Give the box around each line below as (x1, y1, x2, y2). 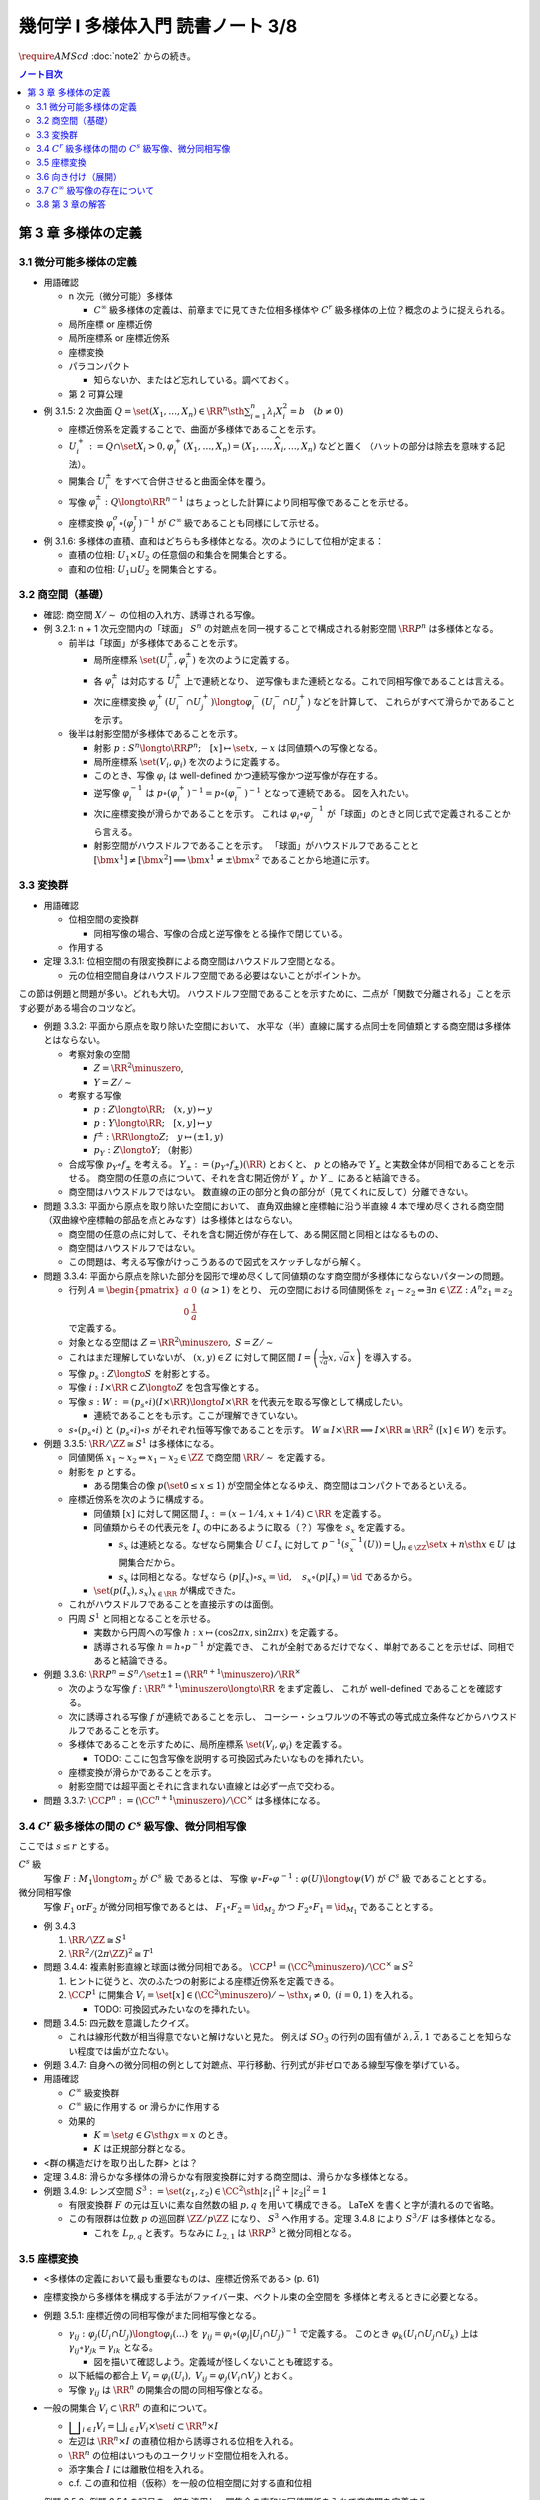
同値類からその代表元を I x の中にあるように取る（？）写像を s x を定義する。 (93, 1521, 410, 1536)
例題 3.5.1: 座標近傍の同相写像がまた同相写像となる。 (43, 2309, 262, 2321)
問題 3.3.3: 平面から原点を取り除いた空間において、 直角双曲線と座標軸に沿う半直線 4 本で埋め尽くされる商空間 (43, 1200, 505, 1212)
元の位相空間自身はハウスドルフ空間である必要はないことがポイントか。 (68, 969, 367, 981)
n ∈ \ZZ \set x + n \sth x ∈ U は (401, 1538, 517, 1553)
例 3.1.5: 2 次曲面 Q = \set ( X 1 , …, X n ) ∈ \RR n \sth (43, 404, 245, 419)
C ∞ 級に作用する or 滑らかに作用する (68, 2100, 221, 2113)
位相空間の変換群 (68, 913, 139, 925)
